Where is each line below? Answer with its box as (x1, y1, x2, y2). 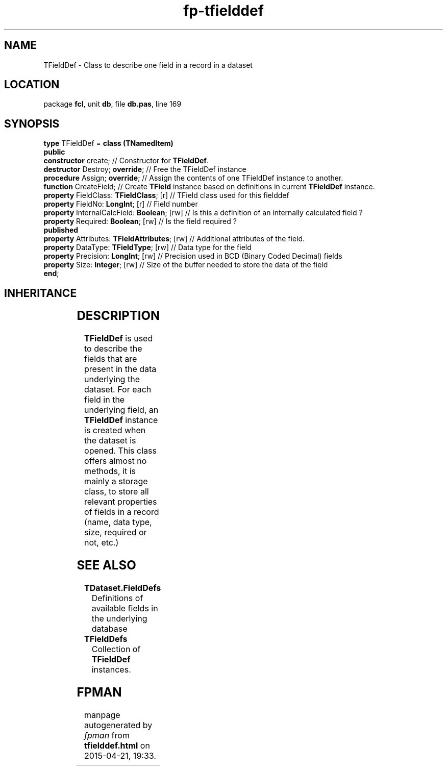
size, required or (84, 527, 147, 538)
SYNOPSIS (4, 117, 60, 130)
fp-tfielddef (183, 2, 264, 19)
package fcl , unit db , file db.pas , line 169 (43, 100, 182, 109)
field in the (84, 394, 125, 405)
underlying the (84, 374, 140, 385)
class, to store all (84, 486, 149, 497)
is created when (84, 425, 146, 436)
